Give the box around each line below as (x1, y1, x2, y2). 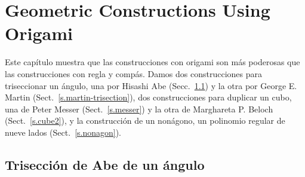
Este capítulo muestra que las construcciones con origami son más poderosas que (5, 56, 300, 68)
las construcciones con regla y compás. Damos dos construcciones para (5, 67, 263, 80)
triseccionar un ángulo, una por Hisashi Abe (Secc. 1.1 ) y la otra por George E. (5, 79, 297, 91)
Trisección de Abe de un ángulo (5, 155, 205, 173)
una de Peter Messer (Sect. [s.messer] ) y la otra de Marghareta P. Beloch (5, 102, 273, 115)
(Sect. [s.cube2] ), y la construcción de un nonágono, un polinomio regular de (5, 114, 285, 127)
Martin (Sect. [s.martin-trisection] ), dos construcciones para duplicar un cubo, (5, 91, 292, 103)
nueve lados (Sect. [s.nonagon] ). (5, 126, 122, 138)
